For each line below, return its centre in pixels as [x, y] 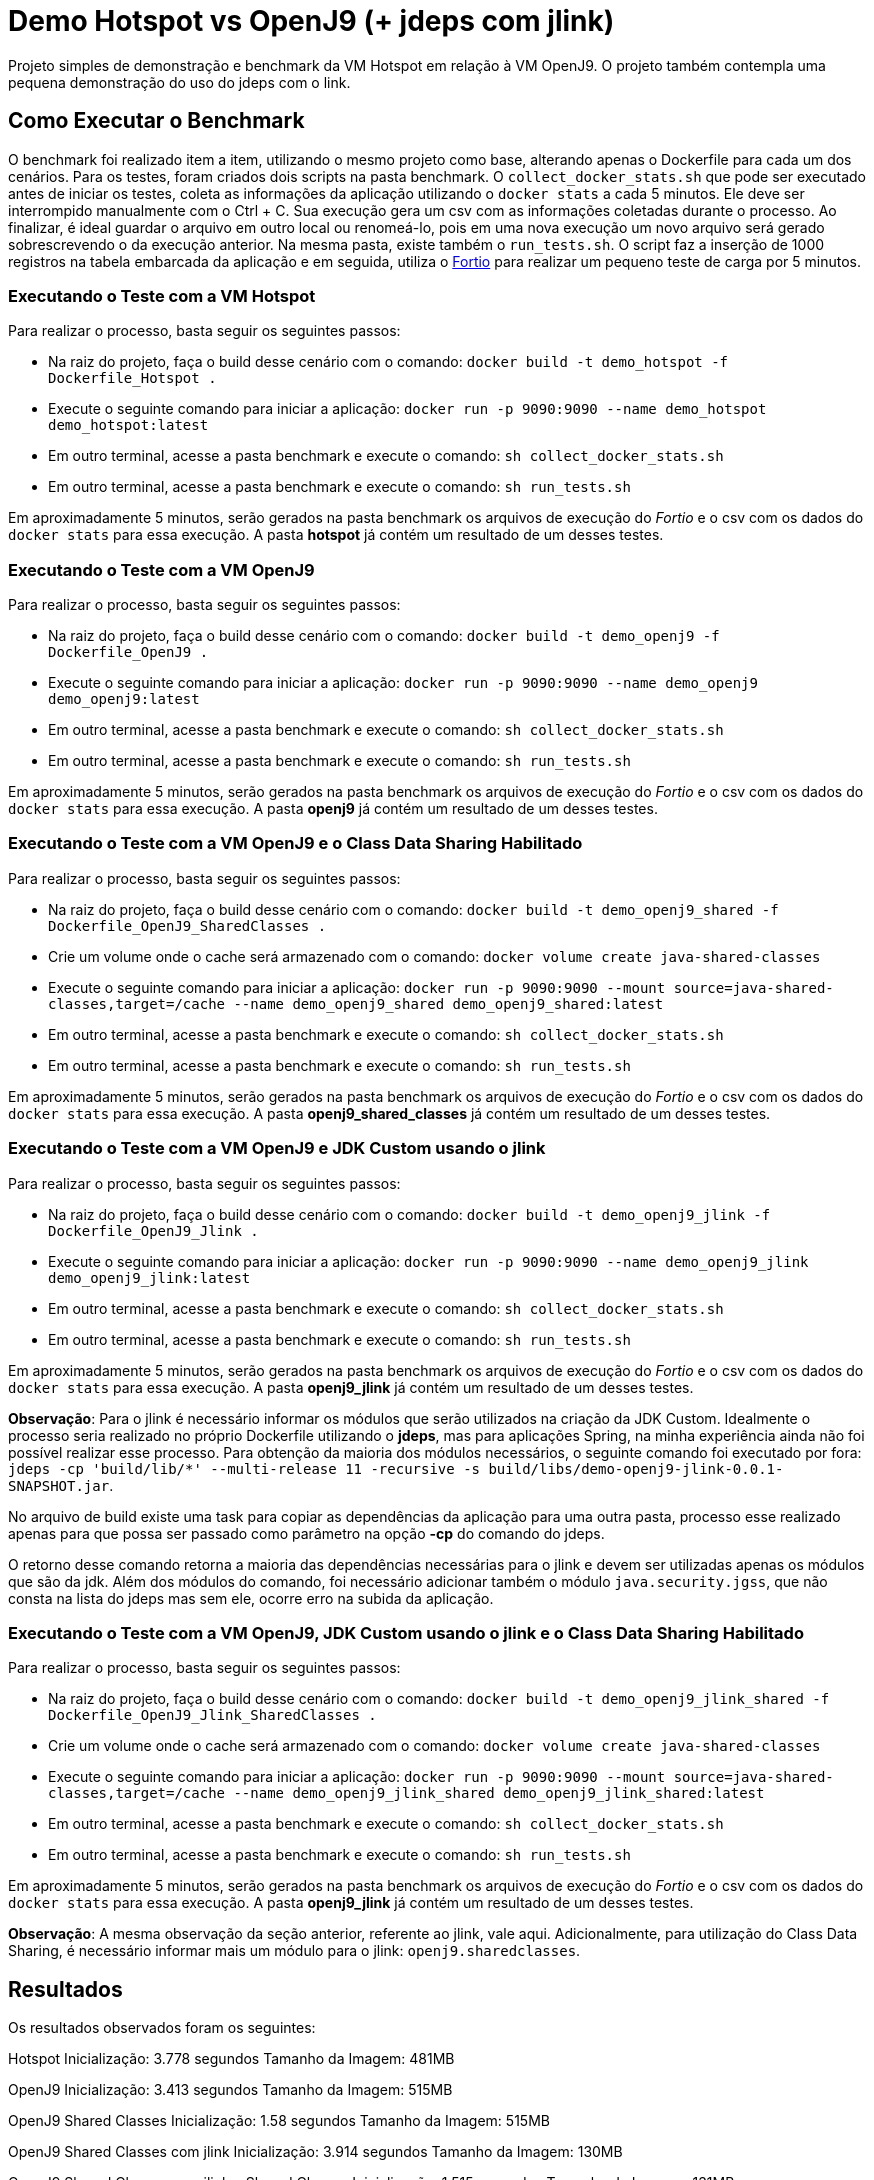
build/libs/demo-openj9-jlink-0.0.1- [636, 1468]
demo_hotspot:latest [128, 425]
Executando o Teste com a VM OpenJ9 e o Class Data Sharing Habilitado [295, 843]
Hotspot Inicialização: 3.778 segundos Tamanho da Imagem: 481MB [231, 2059]
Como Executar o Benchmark [156, 121]
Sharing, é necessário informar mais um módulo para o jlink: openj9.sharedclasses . [294, 1951]
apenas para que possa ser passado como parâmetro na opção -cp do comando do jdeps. [306, 1533]
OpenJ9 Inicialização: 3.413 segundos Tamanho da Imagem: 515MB [230, 2090]
